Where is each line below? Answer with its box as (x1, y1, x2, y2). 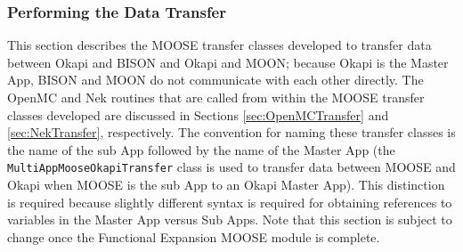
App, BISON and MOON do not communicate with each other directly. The (7, 70, 424, 89)
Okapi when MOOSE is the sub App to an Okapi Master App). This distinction (7, 175, 445, 194)
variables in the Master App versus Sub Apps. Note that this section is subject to (7, 210, 452, 229)
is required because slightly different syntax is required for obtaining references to (7, 192, 452, 211)
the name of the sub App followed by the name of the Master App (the (7, 140, 395, 159)
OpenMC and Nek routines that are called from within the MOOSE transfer (7, 88, 425, 106)
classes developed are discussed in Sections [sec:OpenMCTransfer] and (7, 105, 389, 124)
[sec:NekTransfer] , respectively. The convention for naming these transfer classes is (7, 123, 456, 142)
